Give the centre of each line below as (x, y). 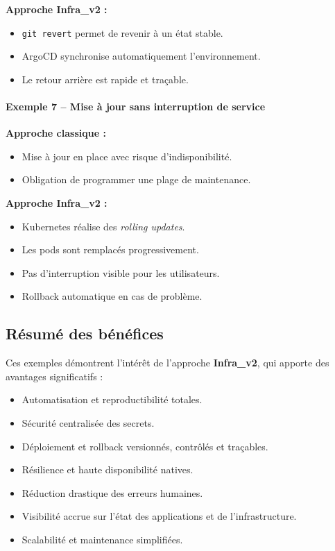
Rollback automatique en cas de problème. (112, 296)
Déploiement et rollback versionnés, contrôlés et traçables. (145, 446)
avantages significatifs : (54, 376)
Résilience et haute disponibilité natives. (108, 469)
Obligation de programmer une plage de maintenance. (136, 179)
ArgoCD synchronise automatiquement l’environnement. (141, 56)
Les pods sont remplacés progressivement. (110, 249)
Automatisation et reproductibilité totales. (112, 399)
